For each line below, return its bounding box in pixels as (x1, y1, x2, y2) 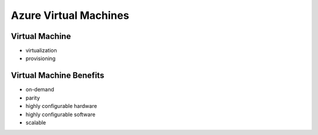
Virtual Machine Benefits (11, 71, 104, 81)
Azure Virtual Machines (11, 9, 130, 22)
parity (25, 94, 41, 101)
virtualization (25, 47, 57, 54)
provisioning (25, 55, 56, 62)
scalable (25, 118, 47, 126)
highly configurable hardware (25, 103, 97, 110)
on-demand (25, 86, 54, 93)
